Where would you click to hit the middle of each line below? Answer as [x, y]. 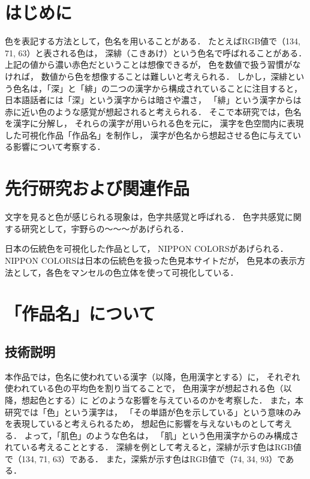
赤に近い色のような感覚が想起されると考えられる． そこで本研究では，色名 [153, 111]
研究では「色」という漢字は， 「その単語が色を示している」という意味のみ [153, 412]
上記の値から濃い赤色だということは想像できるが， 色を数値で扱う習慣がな [153, 64]
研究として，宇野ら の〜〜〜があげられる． [105, 228]
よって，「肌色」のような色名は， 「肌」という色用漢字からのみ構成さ [162, 435]
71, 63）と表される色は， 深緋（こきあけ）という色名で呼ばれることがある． [156, 52]
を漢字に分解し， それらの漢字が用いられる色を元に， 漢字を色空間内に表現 [154, 123]
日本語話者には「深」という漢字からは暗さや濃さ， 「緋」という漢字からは [153, 100]
